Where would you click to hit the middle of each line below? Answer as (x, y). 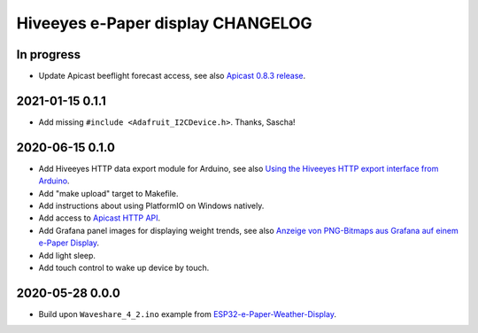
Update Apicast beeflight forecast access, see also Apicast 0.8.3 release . (172, 76)
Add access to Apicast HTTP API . (100, 218)
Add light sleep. (67, 255)
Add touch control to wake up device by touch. (124, 267)
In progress (49, 54)
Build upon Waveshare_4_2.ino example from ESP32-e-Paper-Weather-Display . (187, 314)
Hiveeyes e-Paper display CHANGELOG (165, 23)
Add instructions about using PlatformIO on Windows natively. (151, 206)
